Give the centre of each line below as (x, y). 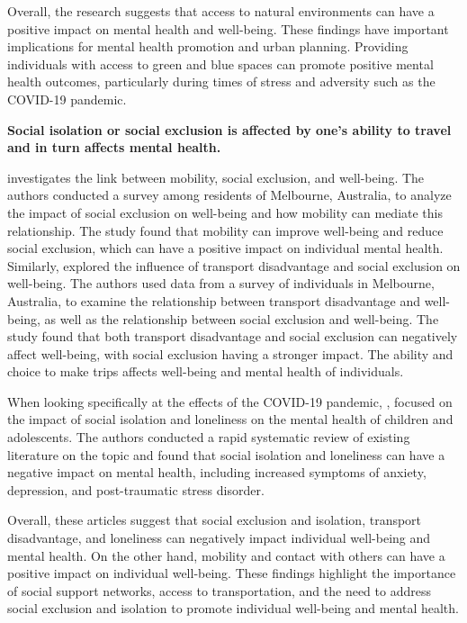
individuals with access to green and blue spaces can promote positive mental (220, 63)
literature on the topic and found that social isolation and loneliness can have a (226, 454)
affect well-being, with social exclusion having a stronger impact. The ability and (230, 353)
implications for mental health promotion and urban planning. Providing (208, 46)
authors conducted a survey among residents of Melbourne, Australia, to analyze (229, 195)
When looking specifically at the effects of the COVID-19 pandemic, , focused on (230, 401)
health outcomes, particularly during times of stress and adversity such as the (221, 81)
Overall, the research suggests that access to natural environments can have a (221, 11)
